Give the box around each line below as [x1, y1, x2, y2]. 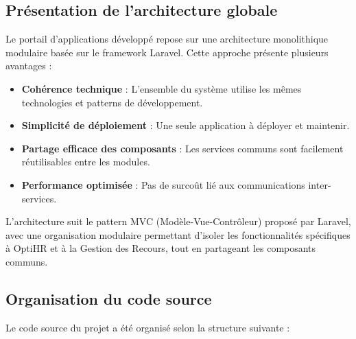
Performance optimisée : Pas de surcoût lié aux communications [21, 177, 305, 191]
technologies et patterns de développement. [21, 95, 203, 109]
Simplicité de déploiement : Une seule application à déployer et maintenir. [21, 118, 350, 132]
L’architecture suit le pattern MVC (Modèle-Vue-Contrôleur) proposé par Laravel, [5, 214, 351, 229]
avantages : [5, 58, 52, 73]
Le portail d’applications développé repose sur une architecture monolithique [5, 32, 329, 46]
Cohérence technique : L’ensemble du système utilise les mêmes [21, 81, 302, 95]
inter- [308, 177, 331, 191]
